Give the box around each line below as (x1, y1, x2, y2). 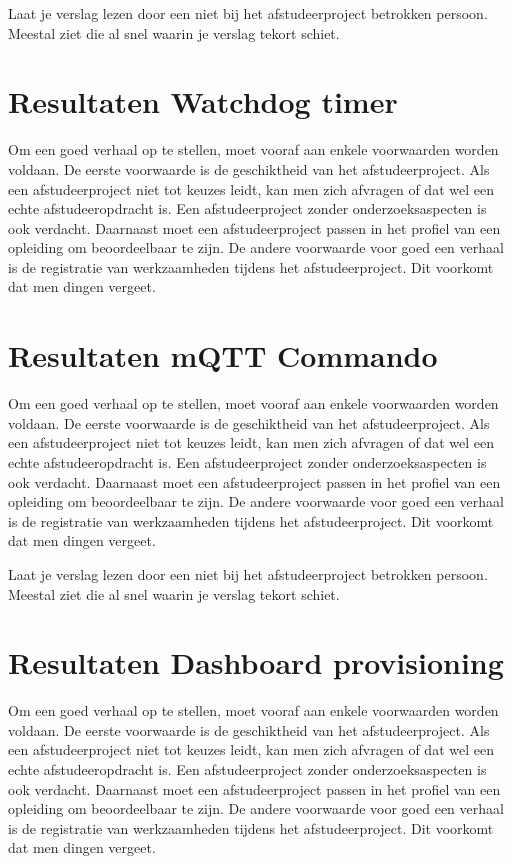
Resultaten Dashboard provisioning (8, 642, 504, 683)
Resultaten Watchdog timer (8, 81, 398, 122)
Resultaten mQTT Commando (8, 335, 438, 376)
